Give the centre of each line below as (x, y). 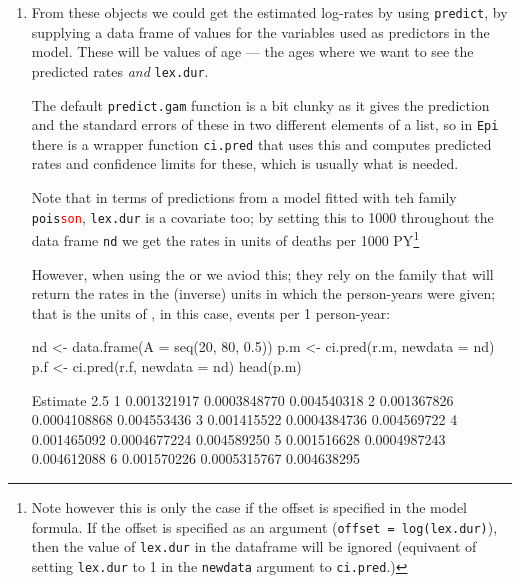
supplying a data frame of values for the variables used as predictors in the (260, 31)
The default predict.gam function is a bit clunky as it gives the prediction (260, 104)
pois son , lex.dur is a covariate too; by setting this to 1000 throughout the (262, 216)
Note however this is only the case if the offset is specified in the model (249, 506)
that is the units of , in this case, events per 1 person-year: (211, 312)
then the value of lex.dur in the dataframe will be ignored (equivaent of (254, 546)
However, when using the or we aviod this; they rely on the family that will (262, 273)
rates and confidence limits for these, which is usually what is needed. (245, 163)
